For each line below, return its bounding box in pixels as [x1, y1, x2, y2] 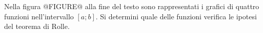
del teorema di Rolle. [4, 21, 70, 31]
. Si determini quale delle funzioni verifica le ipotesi [95, 11, 257, 21]
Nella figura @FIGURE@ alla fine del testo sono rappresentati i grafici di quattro [4, 1, 259, 11]
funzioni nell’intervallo [4, 11, 74, 21]
